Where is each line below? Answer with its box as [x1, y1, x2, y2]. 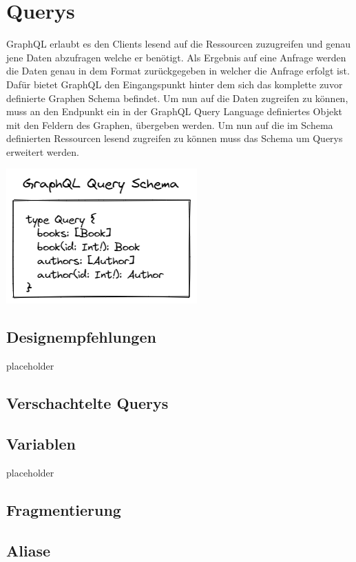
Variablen [6, 433, 76, 454]
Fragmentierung [6, 499, 121, 520]
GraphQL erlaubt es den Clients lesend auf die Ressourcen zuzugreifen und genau [6, 37, 350, 51]
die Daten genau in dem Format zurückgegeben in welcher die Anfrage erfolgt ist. [6, 63, 350, 78]
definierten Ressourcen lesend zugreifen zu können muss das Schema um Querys [6, 131, 343, 145]
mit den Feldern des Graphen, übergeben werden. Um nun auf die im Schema [6, 117, 333, 132]
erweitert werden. [6, 144, 79, 159]
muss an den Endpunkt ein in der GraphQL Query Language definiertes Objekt [6, 104, 343, 119]
